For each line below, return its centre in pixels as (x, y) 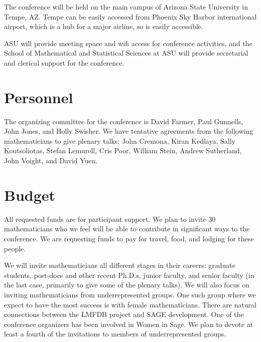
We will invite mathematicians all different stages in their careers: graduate (120, 265)
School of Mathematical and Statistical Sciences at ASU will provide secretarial (126, 53)
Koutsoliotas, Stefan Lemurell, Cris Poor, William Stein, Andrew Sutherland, (123, 150)
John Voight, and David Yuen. (51, 160)
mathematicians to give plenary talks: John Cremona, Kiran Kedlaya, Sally (120, 140)
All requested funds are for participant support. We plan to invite (105, 219)
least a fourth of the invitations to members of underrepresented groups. (115, 334)
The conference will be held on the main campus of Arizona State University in (126, 7)
